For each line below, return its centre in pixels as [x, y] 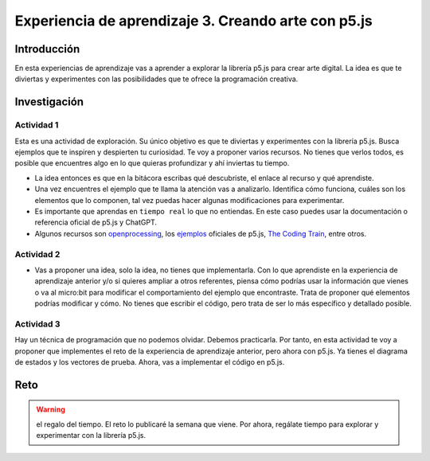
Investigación [49, 102]
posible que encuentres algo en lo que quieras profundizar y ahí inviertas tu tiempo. [152, 163]
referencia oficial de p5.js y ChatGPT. [96, 222]
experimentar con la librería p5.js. [91, 436]
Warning [51, 409]
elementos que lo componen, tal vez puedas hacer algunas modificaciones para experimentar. [190, 200]
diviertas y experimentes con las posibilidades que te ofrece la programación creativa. [156, 79]
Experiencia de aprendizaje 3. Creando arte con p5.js [194, 21]
